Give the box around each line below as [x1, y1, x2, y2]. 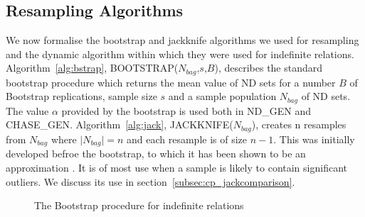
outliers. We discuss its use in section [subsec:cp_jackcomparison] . [6, 174, 295, 189]
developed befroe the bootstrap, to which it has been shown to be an [6, 146, 306, 161]
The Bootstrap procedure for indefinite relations [34, 198, 244, 213]
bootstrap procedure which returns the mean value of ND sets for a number [6, 74, 336, 89]
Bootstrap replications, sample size [6, 89, 157, 104]
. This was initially [273, 131, 355, 146]
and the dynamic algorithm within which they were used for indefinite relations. [6, 46, 354, 61]
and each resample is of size [127, 131, 248, 146]
